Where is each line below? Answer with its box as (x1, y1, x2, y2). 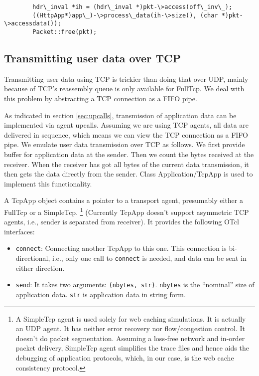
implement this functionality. (4, 178, 92, 188)
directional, (15, 253, 50, 263)
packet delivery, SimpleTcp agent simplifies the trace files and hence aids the (15, 343, 249, 353)
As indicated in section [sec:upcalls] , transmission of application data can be (4, 110, 237, 120)
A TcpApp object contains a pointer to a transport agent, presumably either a (4, 195, 243, 205)
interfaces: (4, 226, 35, 236)
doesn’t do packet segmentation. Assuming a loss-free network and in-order (15, 333, 245, 343)
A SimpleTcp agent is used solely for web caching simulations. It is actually (15, 313, 246, 324)
